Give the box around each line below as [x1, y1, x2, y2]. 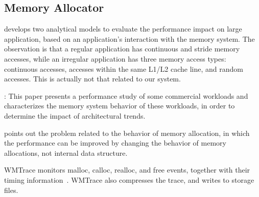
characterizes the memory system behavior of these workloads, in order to [4, 100, 235, 111]
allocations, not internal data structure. [4, 147, 128, 158]
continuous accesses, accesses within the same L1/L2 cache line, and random [4, 63, 244, 74]
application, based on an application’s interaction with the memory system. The [4, 33, 255, 44]
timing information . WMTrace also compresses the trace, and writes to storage [4, 174, 254, 185]
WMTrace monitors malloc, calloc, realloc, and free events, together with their [4, 164, 250, 175]
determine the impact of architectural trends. [4, 110, 146, 121]
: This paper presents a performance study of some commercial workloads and [4, 90, 248, 101]
